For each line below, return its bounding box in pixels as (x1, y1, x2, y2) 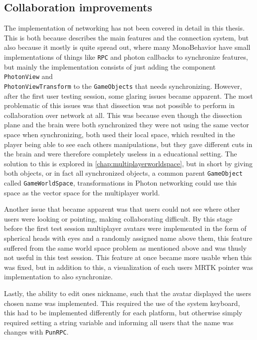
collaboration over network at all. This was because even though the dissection (4, 110, 242, 120)
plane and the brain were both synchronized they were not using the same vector (4, 119, 249, 130)
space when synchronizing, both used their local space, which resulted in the (4, 129, 235, 139)
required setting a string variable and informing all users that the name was (4, 317, 234, 327)
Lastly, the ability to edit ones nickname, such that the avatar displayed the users (4, 288, 252, 298)
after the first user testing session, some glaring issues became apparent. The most (4, 90, 253, 101)
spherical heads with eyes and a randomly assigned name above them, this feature (4, 232, 253, 243)
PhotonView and (4, 71, 53, 81)
